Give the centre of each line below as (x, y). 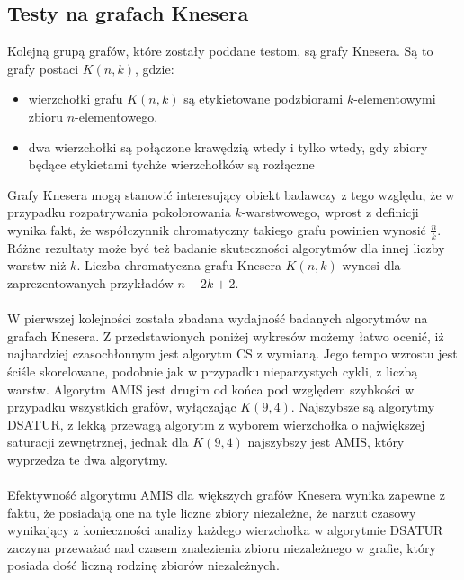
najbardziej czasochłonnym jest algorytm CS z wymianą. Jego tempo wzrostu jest (232, 353)
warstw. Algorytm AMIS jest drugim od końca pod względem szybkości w (211, 389)
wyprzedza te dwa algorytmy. (88, 459)
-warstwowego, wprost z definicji (330, 212)
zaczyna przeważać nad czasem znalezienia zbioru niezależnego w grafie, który (222, 547)
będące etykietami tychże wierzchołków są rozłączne (171, 164)
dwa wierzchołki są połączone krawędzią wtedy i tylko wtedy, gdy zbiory (228, 146)
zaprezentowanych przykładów (90, 282)
